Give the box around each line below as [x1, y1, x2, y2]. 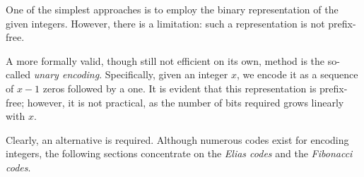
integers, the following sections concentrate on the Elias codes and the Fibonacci [6, 146, 353, 161]
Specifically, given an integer [105, 67, 228, 82]
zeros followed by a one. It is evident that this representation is [42, 80, 317, 95]
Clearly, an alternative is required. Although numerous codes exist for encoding [6, 132, 349, 147]
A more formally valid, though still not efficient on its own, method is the [6, 53, 325, 68]
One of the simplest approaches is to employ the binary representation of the [6, 2, 339, 16]
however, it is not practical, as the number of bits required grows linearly [27, 94, 344, 109]
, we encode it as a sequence [236, 67, 358, 82]
